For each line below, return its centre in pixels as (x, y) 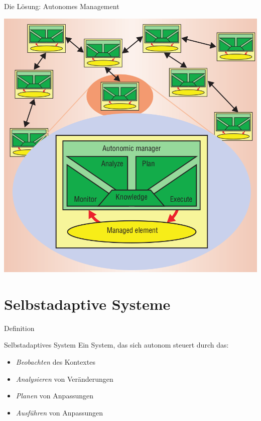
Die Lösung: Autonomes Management (62, 6)
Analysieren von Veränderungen (64, 378)
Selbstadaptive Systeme (87, 304)
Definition (19, 328)
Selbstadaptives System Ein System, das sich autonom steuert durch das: (116, 345)
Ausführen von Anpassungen (59, 412)
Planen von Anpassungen (54, 396)
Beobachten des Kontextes (55, 362)
